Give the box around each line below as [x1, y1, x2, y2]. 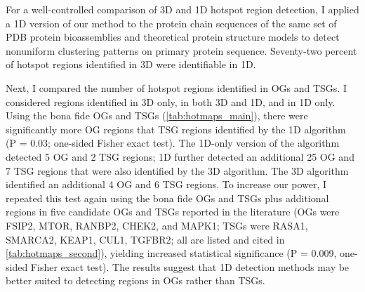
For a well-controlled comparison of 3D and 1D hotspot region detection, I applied [6, 2, 359, 16]
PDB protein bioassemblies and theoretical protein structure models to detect [6, 29, 340, 44]
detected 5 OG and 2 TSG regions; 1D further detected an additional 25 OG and [6, 149, 354, 164]
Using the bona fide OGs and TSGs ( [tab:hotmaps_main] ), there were [6, 108, 308, 123]
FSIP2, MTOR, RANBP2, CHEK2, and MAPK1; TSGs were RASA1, [6, 218, 308, 232]
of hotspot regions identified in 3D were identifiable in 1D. [6, 57, 256, 72]
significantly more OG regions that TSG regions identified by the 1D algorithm [6, 121, 346, 136]
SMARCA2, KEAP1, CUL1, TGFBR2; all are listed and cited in [6, 232, 285, 246]
